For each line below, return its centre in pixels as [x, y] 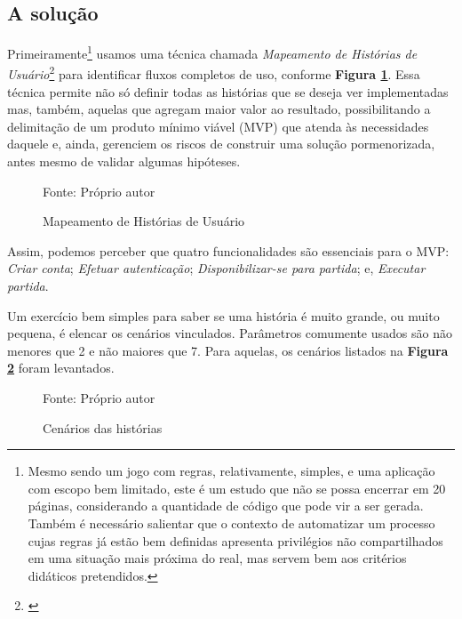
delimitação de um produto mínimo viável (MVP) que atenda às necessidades [218, 126]
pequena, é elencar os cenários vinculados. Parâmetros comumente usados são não [230, 333]
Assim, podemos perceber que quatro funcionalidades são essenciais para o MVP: [228, 250]
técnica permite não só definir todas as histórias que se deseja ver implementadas [228, 91]
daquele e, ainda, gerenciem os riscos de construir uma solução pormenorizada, [221, 144]
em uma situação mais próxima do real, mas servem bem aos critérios [217, 558]
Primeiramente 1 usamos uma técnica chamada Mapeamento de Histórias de [212, 52]
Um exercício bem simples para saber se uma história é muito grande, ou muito [223, 315]
